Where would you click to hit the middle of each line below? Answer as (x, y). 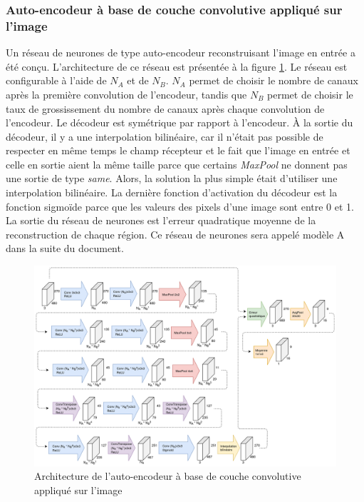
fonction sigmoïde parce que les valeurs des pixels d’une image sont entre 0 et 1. (180, 206)
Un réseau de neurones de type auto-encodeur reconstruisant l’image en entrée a (181, 52)
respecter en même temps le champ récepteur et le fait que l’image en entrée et (178, 150)
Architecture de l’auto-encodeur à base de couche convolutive (168, 476)
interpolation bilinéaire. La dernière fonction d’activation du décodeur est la (172, 192)
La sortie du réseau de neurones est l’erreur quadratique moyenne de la (161, 220)
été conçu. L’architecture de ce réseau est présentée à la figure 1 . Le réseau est (177, 66)
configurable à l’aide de (56, 80)
